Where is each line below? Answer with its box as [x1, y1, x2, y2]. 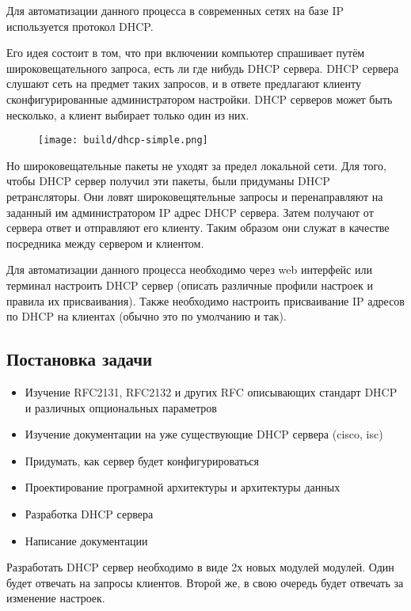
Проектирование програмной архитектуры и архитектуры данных [25, 479, 341, 495]
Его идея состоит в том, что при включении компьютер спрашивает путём [6, 44, 365, 61]
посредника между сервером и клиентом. [6, 234, 204, 251]
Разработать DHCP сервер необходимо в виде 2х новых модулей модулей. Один [6, 559, 394, 575]
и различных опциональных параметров [25, 399, 217, 416]
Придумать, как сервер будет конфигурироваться [25, 452, 259, 469]
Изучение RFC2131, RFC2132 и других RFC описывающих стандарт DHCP [25, 383, 398, 400]
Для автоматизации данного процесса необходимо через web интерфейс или [6, 261, 372, 278]
